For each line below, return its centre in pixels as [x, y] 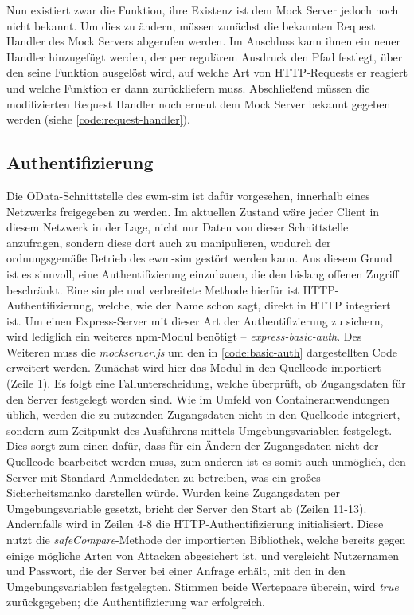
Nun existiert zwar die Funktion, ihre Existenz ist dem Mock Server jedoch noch [203, 10]
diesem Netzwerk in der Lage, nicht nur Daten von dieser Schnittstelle [178, 227]
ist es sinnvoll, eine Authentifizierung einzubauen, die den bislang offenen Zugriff [203, 273]
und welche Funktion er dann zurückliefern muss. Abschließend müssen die [188, 87]
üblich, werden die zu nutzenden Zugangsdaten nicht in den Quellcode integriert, [203, 414]
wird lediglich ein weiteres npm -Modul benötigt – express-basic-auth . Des [184, 336]
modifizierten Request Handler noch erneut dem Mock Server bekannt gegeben [199, 103]
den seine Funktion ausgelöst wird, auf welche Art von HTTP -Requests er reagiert [207, 72]
